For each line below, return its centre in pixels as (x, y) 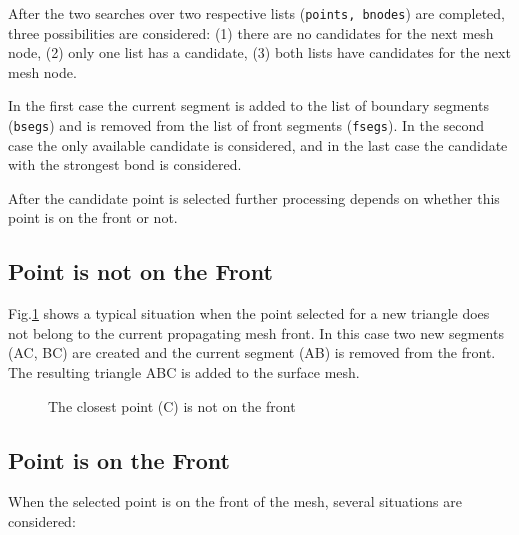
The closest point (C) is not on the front (172, 405)
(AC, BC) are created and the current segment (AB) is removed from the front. (252, 352)
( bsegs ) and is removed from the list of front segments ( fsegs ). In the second (246, 125)
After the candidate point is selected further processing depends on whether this (254, 197)
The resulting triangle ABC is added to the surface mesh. (184, 372)
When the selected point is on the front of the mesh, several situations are (235, 501)
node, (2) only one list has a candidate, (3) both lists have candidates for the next (259, 52)
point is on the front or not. (93, 217)
